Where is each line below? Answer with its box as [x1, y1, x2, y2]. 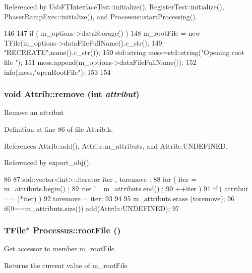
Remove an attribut [4, 107, 64, 117]
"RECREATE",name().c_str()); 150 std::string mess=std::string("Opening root [4, 47, 245, 57]
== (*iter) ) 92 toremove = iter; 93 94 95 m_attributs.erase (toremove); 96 [4, 193, 235, 203]
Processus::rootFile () [33, 224, 121, 236]
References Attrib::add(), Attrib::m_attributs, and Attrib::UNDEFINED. [4, 140, 228, 151]
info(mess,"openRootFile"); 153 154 [4, 66, 111, 77]
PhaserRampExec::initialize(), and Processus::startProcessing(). [4, 11, 197, 21]
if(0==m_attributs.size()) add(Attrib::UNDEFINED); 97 [4, 203, 180, 213]
